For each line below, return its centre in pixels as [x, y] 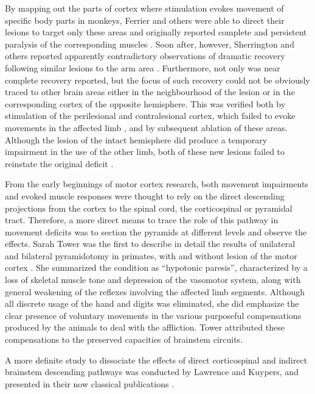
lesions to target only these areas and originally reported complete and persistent [156, 32]
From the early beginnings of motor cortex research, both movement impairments [157, 184]
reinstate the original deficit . [59, 163]
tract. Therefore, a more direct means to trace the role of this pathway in [142, 220]
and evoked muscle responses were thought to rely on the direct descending [145, 195]
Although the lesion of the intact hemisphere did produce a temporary [136, 139]
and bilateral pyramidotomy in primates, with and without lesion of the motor [151, 255]
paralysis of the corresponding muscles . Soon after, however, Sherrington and [150, 44]
